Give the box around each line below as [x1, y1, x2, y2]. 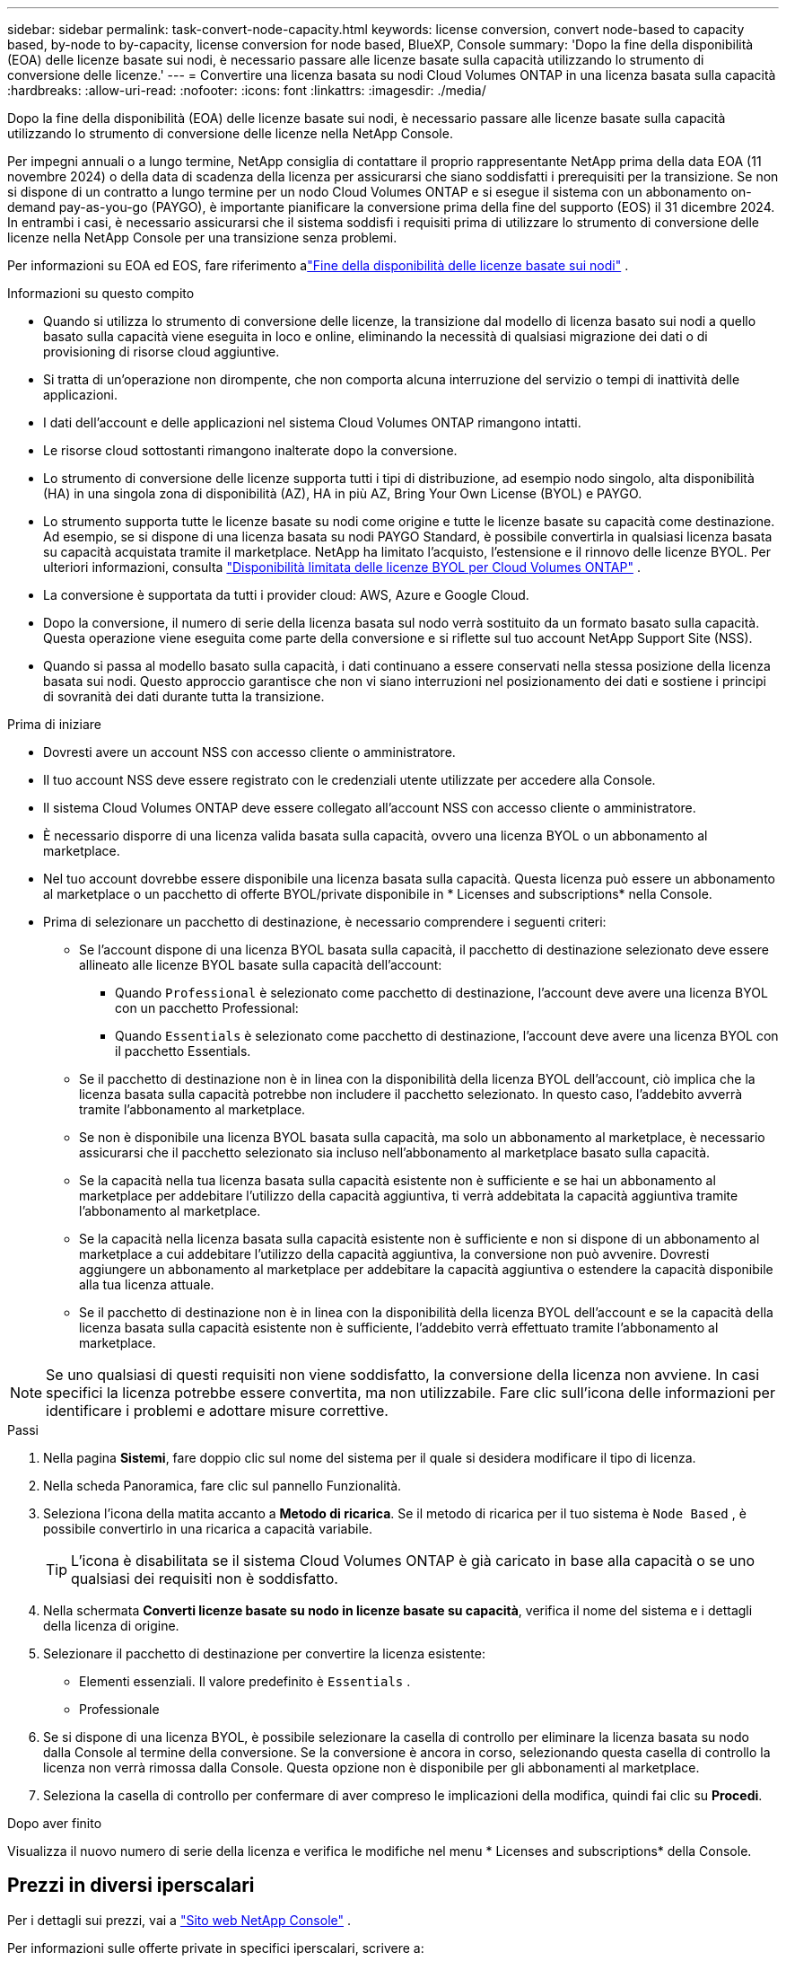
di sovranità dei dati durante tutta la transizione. [43, 689, 325, 704]
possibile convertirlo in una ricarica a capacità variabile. [43, 1521, 373, 1536]
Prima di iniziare [7, 717, 101, 732]
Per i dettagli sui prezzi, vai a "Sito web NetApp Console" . [7, 1912, 351, 1928]
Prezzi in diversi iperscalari [7, 1874, 255, 1897]
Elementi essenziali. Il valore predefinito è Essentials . [79, 1674, 411, 1689]
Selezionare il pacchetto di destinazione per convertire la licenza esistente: [43, 1646, 485, 1661]
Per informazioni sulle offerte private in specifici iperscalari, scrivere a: [7, 1939, 424, 1956]
